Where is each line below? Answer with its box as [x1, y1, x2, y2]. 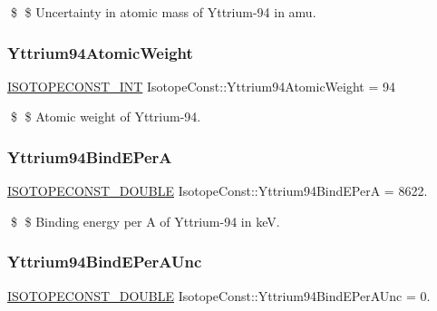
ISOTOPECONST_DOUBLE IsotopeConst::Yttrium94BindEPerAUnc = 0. [7, 286, 431, 305]
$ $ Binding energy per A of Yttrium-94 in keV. [10, 211, 280, 230]
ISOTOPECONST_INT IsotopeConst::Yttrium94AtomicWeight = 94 [7, 76, 396, 95]
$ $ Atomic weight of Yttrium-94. [10, 107, 201, 126]
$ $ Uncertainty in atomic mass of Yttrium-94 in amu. [10, 3, 316, 21]
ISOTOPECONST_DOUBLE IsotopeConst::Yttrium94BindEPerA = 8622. [7, 181, 428, 200]
